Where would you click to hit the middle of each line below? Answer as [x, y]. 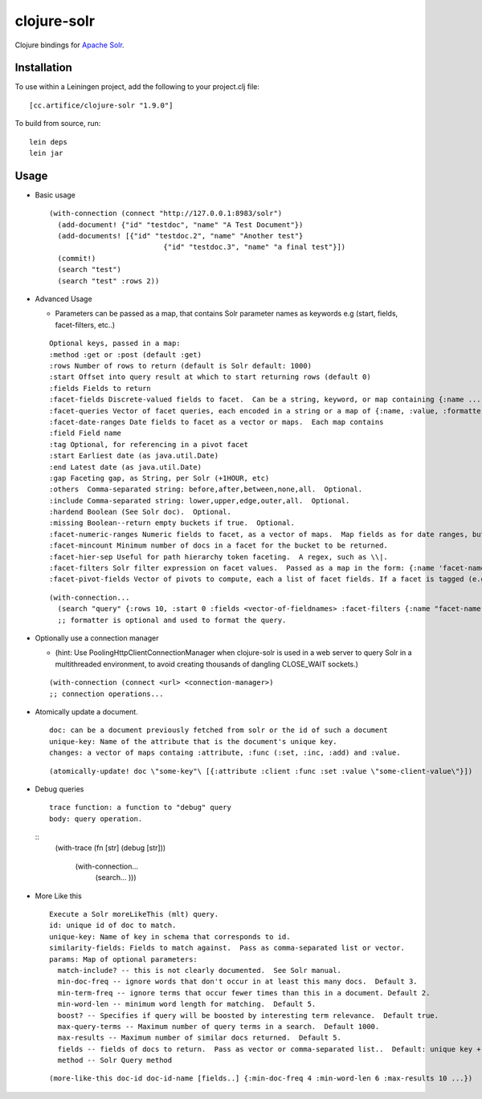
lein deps [48, 142]
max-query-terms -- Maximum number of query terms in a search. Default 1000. [219, 1026]
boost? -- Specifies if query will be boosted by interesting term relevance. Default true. [248, 1015]
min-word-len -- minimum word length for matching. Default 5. [187, 1004]
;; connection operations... [106, 694]
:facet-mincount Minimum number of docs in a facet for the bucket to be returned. [219, 545]
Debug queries [59, 789]
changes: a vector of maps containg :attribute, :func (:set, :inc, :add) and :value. [225, 753]
